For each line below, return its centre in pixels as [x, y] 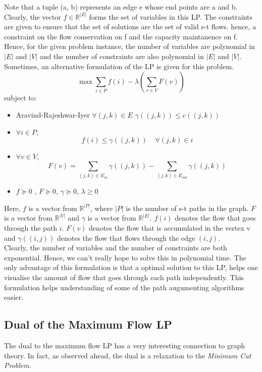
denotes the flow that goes [215, 218]
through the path [31, 227]
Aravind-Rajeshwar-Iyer [53, 115]
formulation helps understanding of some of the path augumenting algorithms [124, 287]
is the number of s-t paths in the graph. [187, 208]
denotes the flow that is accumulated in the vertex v [170, 227]
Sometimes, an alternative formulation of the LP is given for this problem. [119, 66]
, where [101, 208]
